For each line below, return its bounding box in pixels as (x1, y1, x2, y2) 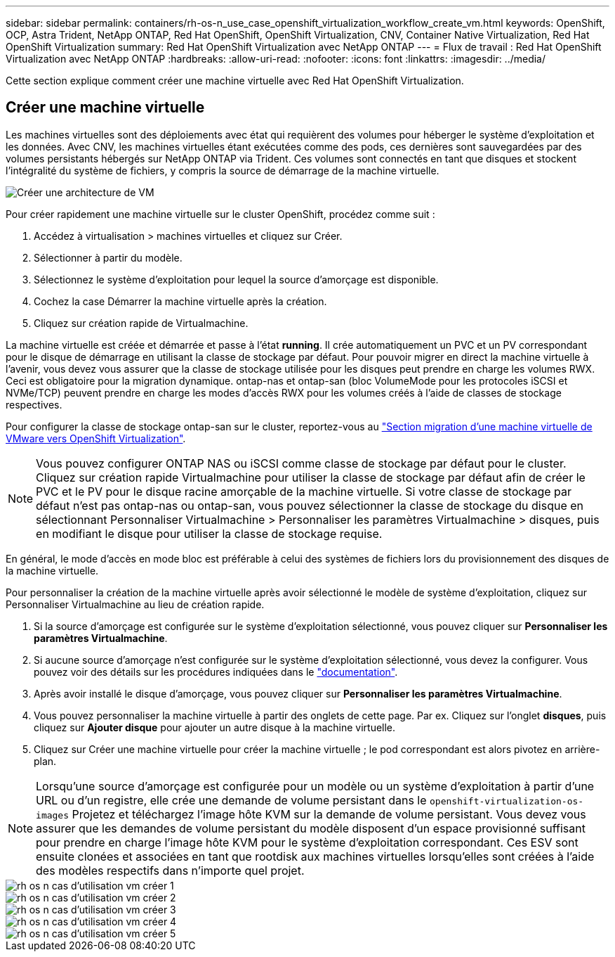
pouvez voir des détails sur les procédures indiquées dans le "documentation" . (34, 665, 398, 678)
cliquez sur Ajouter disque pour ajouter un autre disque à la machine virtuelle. (34, 721, 396, 733)
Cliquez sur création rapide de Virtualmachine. (34, 316, 249, 329)
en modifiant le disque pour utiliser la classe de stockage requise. (36, 526, 383, 541)
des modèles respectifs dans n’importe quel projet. (36, 863, 305, 878)
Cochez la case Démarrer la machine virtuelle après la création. (34, 295, 327, 307)
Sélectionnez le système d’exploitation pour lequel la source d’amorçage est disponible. (34, 273, 439, 285)
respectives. (6, 398, 62, 411)
